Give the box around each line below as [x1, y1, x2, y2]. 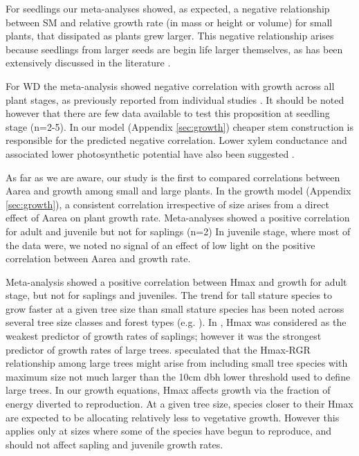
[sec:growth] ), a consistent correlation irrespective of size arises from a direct [6, 197, 329, 211]
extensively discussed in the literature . [6, 55, 171, 70]
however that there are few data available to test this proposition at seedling [6, 106, 330, 120]
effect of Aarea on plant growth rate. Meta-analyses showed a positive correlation [6, 210, 350, 225]
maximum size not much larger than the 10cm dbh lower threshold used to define [6, 369, 351, 383]
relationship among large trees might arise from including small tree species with [6, 356, 348, 370]
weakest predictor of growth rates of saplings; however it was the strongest [6, 329, 322, 343]
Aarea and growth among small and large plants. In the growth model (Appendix [6, 183, 351, 198]
